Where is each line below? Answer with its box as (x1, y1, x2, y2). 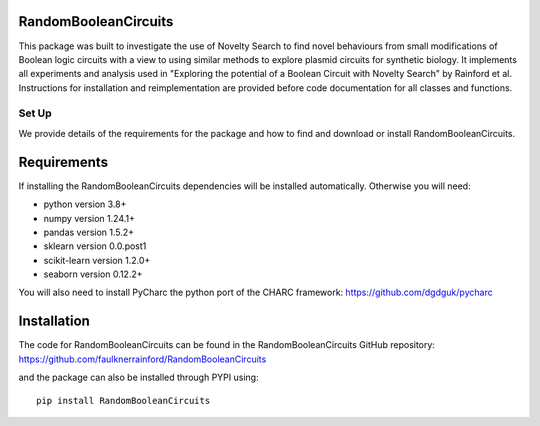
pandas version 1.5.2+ (43, 226, 135, 238)
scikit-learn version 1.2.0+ (43, 254, 151, 266)
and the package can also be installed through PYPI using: (18, 371, 259, 384)
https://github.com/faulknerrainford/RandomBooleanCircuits (18, 353, 267, 365)
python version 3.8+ (43, 198, 127, 210)
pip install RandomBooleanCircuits (36, 395, 211, 406)
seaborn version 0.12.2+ (43, 268, 143, 280)
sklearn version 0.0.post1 (43, 240, 147, 252)
